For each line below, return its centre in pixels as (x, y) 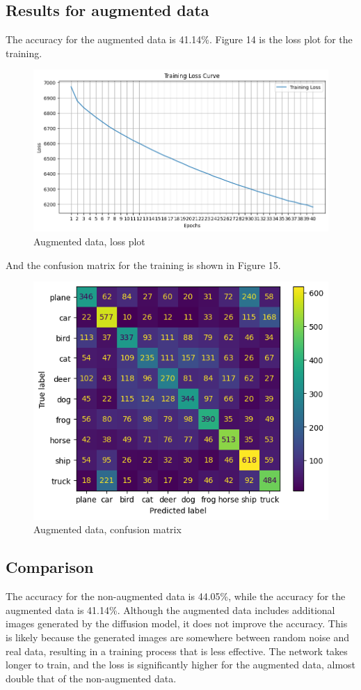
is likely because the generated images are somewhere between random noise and (177, 637)
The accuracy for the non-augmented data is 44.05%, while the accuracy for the (176, 596)
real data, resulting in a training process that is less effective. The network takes (177, 651)
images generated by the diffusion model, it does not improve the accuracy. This (177, 623)
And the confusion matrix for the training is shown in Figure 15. (143, 264)
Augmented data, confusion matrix (107, 529)
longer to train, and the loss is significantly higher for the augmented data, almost (181, 665)
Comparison (50, 567)
